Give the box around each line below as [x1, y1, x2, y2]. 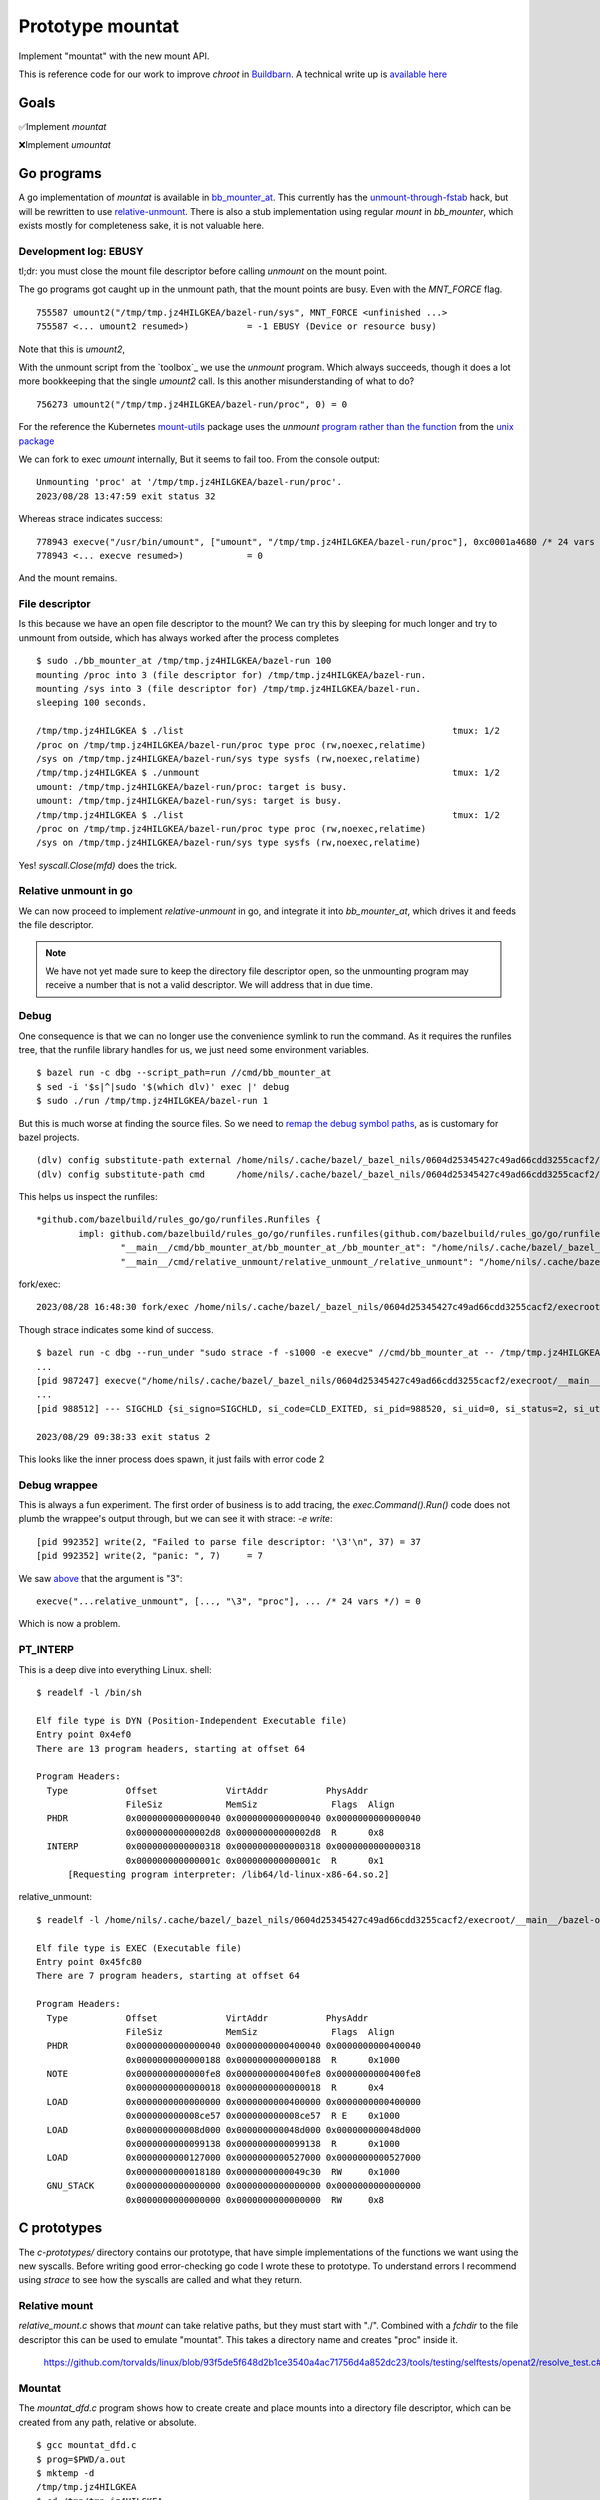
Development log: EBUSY [18, 244, 144, 258]
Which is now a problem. [18, 1618, 121, 1630]
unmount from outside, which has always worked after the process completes [18, 631, 340, 644]
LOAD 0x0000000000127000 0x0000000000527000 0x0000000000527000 [46, 2152, 422, 2164]
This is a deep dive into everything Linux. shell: [18, 1663, 212, 1675]
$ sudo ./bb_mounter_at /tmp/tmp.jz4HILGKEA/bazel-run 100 [36, 655, 332, 667]
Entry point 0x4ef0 [36, 1729, 132, 1740]
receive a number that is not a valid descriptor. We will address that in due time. [45, 979, 374, 991]
